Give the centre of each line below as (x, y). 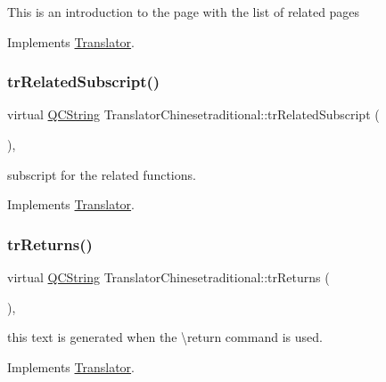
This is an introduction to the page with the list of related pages (184, 12)
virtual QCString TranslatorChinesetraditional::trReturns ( (168, 277)
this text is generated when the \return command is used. (165, 337)
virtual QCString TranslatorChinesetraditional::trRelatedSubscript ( (193, 114)
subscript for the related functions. (102, 174)
